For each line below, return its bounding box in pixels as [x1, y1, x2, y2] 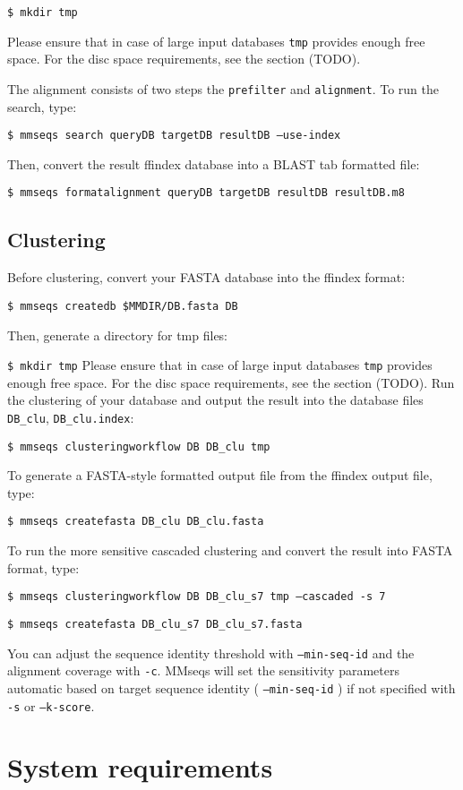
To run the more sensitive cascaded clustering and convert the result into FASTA [7, 541, 453, 560]
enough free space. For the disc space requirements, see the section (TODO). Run [7, 373, 455, 391]
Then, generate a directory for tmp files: [7, 325, 228, 344]
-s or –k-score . [7, 696, 95, 715]
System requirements [7, 749, 273, 786]
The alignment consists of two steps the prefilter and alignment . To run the [7, 79, 439, 98]
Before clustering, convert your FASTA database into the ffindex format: [7, 268, 406, 287]
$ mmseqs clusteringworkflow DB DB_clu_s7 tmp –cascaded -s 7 [7, 590, 386, 604]
